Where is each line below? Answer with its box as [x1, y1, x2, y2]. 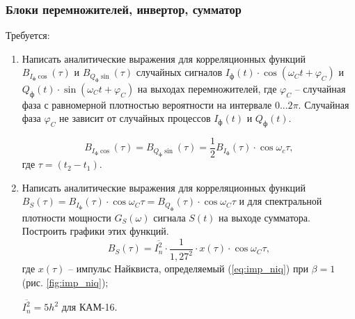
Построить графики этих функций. [22, 224, 169, 238]
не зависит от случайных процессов [59, 111, 211, 125]
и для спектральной [239, 194, 322, 208]
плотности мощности [22, 210, 111, 224]
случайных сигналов [136, 65, 223, 79]
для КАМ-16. [61, 299, 118, 314]
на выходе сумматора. [219, 210, 310, 224]
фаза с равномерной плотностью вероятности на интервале [22, 97, 272, 111]
